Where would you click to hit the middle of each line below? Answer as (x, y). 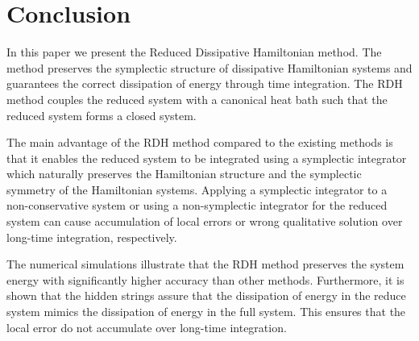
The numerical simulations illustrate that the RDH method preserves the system (205, 264)
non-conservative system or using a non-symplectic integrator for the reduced (197, 205)
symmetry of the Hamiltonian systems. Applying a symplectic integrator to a (197, 189)
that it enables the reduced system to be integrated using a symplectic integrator (207, 158)
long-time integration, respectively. (92, 237)
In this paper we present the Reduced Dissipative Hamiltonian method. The (194, 52)
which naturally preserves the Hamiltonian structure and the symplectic (184, 174)
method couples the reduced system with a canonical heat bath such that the (197, 99)
